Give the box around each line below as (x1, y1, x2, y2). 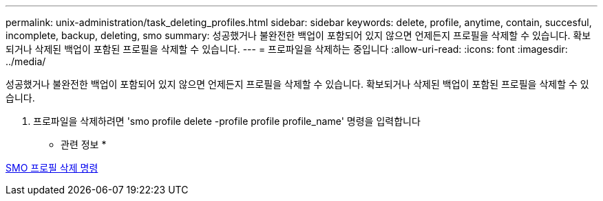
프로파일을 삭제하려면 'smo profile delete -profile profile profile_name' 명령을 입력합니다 (33, 115, 421, 127)
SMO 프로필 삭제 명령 (6, 162, 98, 174)
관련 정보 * (61, 139, 107, 150)
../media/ (6, 56, 46, 67)
